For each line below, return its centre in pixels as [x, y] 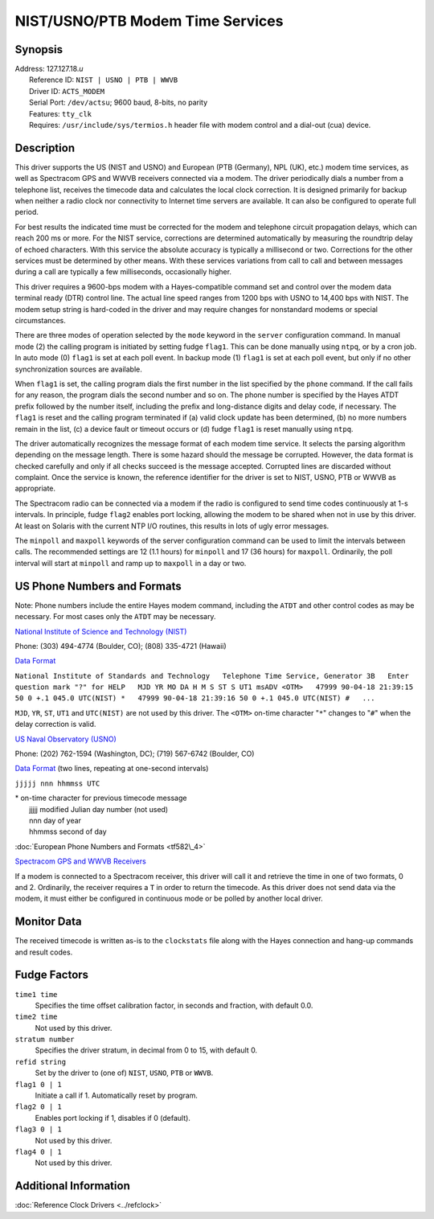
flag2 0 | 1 [38, 1107]
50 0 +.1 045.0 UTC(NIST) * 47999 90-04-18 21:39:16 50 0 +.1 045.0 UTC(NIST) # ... [195, 698]
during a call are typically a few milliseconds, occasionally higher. [123, 272]
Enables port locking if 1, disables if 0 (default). [113, 1118]
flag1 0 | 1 [38, 1084]
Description [45, 148]
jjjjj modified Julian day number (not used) [99, 809]
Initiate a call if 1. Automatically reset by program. [117, 1096]
